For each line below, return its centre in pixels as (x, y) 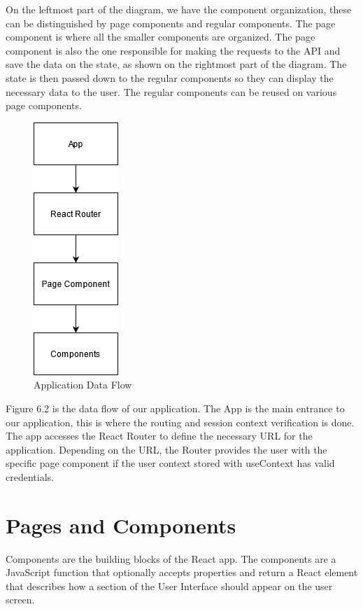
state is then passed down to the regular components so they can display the (170, 77)
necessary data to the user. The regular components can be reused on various (171, 91)
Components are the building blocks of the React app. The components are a (171, 558)
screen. (20, 600)
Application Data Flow (83, 385)
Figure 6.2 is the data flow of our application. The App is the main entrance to (175, 408)
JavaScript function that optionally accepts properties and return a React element (182, 572)
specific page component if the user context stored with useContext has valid (170, 463)
